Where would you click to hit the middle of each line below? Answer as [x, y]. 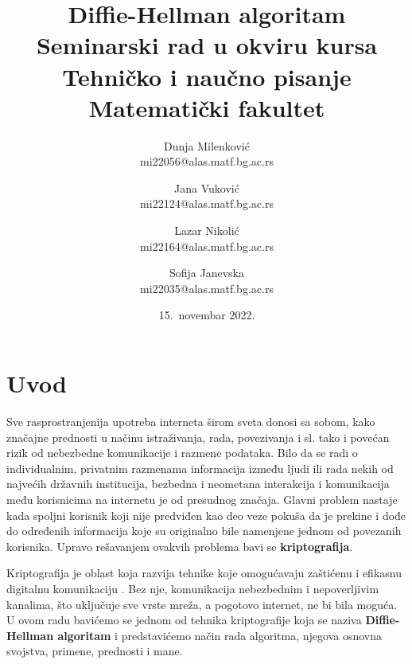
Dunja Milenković [207, 145]
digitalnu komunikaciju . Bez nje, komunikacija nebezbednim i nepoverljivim [193, 588]
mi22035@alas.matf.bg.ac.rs [207, 288]
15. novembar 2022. [207, 315]
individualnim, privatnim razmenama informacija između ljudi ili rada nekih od [200, 468]
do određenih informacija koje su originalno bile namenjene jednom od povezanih [204, 531]
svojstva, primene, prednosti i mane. [95, 651]
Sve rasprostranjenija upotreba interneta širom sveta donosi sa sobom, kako [191, 421]
